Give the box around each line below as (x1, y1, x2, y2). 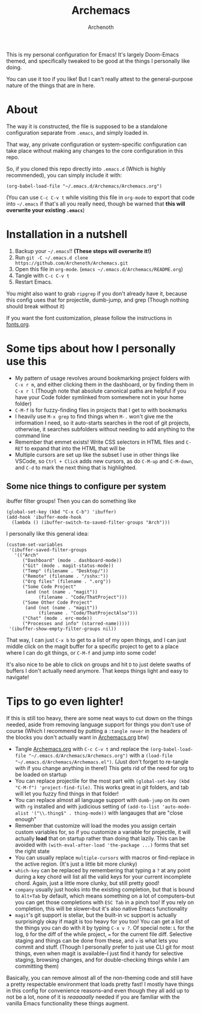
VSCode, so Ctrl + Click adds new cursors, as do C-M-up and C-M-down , (14, 458, 194, 465)
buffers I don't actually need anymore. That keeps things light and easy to (6, 667, 189, 674)
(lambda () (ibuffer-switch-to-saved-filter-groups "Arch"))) (11, 519, 170, 525)
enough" (14, 815, 37, 822)
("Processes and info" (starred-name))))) (22, 620, 130, 626)
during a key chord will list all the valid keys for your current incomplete (14, 873, 192, 880)
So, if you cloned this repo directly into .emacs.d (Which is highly (6, 165, 166, 172)
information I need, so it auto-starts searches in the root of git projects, (14, 419, 191, 426)
